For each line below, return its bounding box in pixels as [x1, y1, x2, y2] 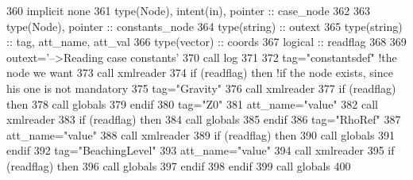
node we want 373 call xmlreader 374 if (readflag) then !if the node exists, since [6, 64, 393, 81]
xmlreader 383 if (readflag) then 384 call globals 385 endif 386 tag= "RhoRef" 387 [6, 111, 401, 128]
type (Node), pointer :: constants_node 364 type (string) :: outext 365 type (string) [6, 17, 403, 34]
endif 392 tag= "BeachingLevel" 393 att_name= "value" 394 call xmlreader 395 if [6, 142, 395, 159]
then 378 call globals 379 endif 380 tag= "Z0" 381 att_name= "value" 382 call [6, 95, 378, 112]
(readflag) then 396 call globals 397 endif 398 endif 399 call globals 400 [6, 157, 351, 174]
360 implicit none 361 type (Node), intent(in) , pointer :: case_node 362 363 [6, 2, 370, 18]
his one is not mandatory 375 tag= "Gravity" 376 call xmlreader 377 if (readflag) [6, 79, 396, 96]
